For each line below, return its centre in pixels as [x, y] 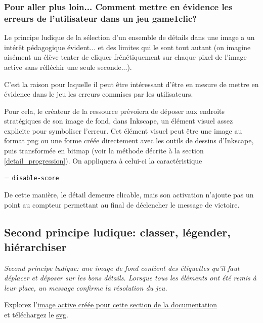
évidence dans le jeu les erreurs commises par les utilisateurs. [99, 94]
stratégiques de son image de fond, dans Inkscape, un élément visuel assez [119, 121]
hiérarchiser [35, 246]
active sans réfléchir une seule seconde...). [68, 67]
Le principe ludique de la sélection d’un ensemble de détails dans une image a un [129, 37]
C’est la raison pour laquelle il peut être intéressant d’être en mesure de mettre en [131, 84]
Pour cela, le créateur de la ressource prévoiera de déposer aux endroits [114, 111]
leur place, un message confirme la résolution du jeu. [86, 287]
